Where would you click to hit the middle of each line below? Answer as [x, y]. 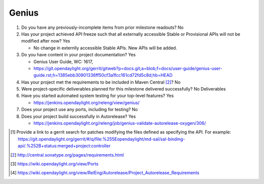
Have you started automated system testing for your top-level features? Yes [98, 96]
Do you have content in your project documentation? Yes [78, 55]
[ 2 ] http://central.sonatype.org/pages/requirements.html [67, 155]
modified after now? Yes [46, 41]
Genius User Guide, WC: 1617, [63, 62]
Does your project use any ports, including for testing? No [79, 110]
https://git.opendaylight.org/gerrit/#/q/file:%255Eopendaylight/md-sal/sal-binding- [101, 139]
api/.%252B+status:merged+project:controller [64, 146]
